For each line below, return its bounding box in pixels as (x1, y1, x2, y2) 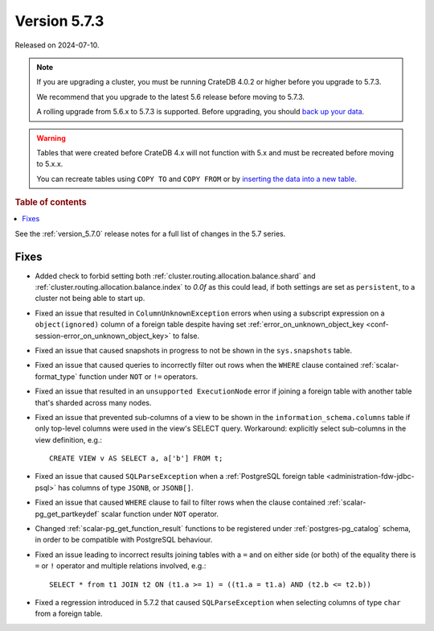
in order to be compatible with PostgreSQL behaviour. (35, 535, 213, 545)
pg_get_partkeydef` (35, 509, 100, 518)
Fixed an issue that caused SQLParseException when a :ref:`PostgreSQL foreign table (35, 472, 325, 481)
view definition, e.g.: (35, 435, 102, 444)
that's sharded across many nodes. (35, 398, 152, 407)
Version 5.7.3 (14, 12, 104, 30)
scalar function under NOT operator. (100, 509, 219, 518)
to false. (173, 331, 200, 340)
